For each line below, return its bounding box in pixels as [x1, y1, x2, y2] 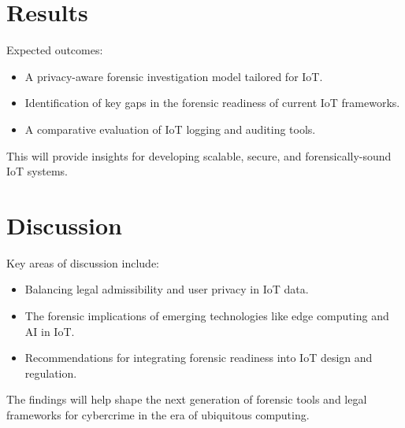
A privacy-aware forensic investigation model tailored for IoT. [24, 68, 323, 84]
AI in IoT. [24, 323, 75, 339]
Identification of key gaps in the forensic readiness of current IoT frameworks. [24, 94, 400, 111]
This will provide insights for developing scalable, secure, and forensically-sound [6, 147, 392, 164]
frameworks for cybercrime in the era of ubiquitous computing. [6, 406, 310, 422]
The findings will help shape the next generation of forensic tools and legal [6, 391, 367, 408]
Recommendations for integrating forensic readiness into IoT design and [24, 349, 373, 366]
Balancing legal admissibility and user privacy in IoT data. [24, 281, 309, 297]
